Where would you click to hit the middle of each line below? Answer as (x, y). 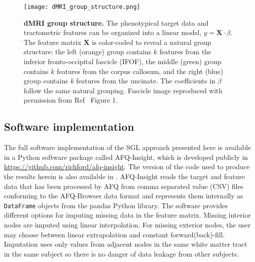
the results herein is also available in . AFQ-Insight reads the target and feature (125, 176)
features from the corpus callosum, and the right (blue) (140, 71)
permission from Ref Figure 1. (71, 100)
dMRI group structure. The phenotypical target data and (116, 22)
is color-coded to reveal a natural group (151, 42)
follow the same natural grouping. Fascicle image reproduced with (123, 90)
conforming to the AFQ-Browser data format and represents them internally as (124, 196)
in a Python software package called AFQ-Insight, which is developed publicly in (126, 157)
